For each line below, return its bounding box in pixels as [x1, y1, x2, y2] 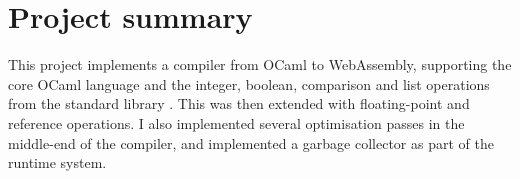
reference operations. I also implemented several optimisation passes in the [8, 112, 465, 133]
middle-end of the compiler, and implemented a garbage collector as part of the [8, 132, 494, 153]
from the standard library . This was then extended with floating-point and [8, 93, 470, 114]
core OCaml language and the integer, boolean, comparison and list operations [8, 73, 490, 94]
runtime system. [8, 152, 107, 173]
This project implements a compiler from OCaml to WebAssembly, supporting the [8, 54, 512, 75]
